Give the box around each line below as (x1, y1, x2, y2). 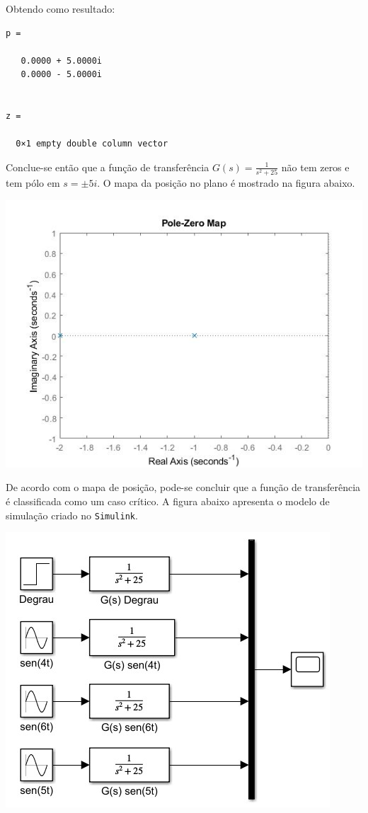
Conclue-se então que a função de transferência (6, 159, 209, 174)
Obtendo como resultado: (6, 1, 115, 16)
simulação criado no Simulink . (6, 507, 138, 522)
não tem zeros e (281, 159, 350, 174)
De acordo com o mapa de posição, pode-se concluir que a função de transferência (6, 480, 361, 495)
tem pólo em (6, 175, 60, 190)
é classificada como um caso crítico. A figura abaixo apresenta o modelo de (6, 494, 330, 509)
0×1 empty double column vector (16, 139, 168, 149)
